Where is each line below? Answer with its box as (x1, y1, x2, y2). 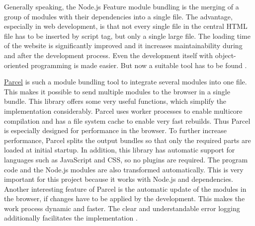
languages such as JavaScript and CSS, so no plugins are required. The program (4, 154, 248, 164)
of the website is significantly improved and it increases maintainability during (4, 40, 243, 51)
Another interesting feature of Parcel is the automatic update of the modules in (4, 183, 247, 194)
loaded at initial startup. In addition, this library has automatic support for (4, 145, 235, 155)
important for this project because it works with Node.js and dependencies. (4, 174, 234, 184)
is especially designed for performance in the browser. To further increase (4, 125, 227, 136)
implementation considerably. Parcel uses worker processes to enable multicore (4, 105, 243, 116)
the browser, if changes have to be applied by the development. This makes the (4, 193, 245, 204)
